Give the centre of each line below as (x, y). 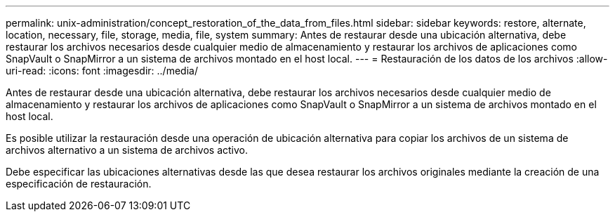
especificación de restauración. (79, 184)
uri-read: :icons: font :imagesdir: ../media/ (102, 71)
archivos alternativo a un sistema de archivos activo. (127, 150)
